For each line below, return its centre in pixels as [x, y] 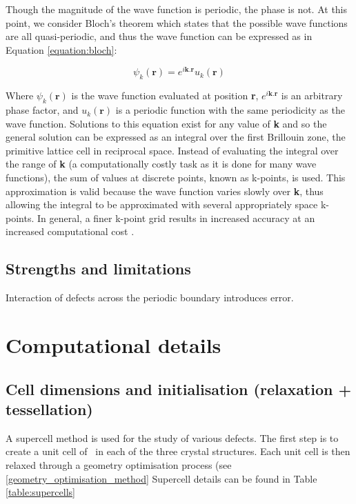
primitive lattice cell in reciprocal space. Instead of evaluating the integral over [172, 150]
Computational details [113, 344]
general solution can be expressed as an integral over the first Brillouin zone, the [176, 137]
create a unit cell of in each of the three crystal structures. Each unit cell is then [178, 451]
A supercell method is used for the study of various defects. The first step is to [172, 437]
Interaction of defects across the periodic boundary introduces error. [150, 298]
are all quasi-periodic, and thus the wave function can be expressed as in [159, 36]
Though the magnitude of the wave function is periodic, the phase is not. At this [177, 9]
